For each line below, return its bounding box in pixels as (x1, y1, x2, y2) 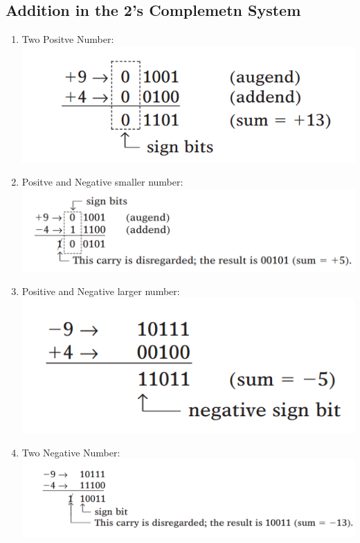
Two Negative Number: (21, 445, 120, 459)
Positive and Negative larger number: (21, 284, 180, 299)
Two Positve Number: (21, 32, 114, 46)
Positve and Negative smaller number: (21, 175, 183, 189)
